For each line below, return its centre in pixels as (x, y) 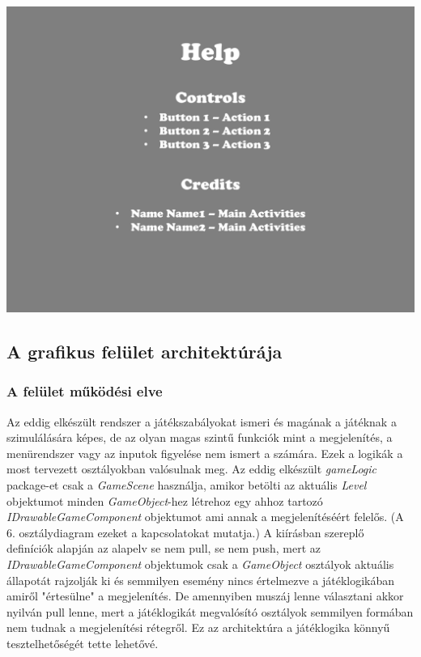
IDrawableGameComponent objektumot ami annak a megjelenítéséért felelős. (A (205, 517)
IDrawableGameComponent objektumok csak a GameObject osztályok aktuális (200, 564)
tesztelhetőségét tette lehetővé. (83, 643)
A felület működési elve (85, 391)
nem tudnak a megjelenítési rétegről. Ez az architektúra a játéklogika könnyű (198, 627)
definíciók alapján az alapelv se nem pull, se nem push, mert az (164, 548)
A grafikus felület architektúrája (145, 351)
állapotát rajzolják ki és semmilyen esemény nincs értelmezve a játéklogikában (201, 580)
